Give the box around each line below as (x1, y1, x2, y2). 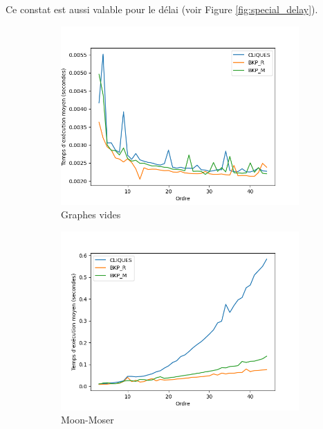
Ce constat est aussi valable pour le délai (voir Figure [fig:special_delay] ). (6, 2, 318, 16)
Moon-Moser (61, 412, 114, 427)
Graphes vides (61, 207, 121, 222)
